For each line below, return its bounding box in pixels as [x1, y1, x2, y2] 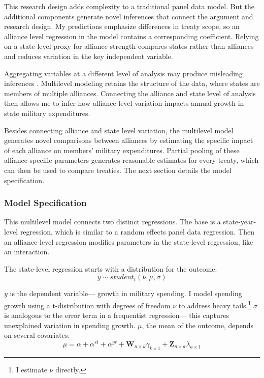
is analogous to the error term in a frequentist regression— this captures [4, 310, 229, 321]
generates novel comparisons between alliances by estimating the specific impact [4, 135, 253, 146]
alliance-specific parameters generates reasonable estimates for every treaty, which [4, 155, 259, 165]
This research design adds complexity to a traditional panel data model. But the [4, 1, 254, 11]
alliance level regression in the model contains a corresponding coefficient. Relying [4, 31, 259, 41]
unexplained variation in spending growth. [4, 319, 136, 330]
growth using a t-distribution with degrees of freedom [4, 300, 171, 310]
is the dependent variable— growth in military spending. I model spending [10, 288, 242, 299]
